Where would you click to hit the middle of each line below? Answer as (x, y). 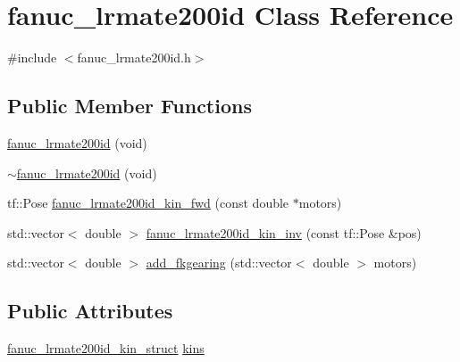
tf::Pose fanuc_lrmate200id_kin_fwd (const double (148, 203)
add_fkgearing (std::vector (219, 263)
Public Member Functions (130, 106)
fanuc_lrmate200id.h (134, 58)
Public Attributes (90, 311)
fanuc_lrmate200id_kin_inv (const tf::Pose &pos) (284, 232)
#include (32, 58)
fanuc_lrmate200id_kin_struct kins (106, 348)
